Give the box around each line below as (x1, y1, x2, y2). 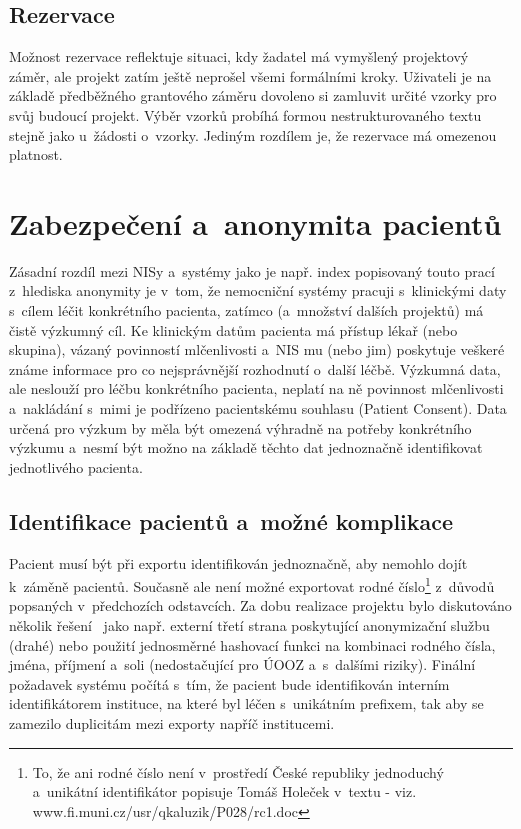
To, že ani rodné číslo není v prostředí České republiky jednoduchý (32, 761, 444, 782)
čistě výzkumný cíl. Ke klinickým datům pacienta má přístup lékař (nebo (9, 319, 458, 340)
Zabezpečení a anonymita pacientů (9, 202, 502, 243)
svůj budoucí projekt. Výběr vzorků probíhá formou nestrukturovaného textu (9, 104, 482, 125)
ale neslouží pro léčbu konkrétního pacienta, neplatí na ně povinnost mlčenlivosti (9, 378, 504, 399)
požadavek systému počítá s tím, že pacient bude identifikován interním (9, 673, 450, 694)
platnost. (9, 144, 63, 165)
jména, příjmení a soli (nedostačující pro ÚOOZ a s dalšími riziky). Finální (9, 654, 476, 675)
